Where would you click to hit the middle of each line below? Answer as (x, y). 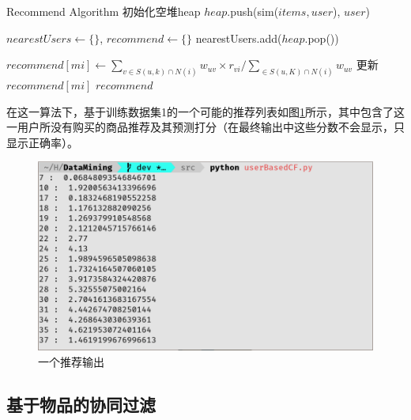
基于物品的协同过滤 (81, 404)
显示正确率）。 (42, 142)
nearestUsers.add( (239, 38)
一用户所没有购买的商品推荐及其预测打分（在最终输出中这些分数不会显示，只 (205, 127)
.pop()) (322, 38)
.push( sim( (253, 11)
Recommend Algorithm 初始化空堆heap (104, 11)
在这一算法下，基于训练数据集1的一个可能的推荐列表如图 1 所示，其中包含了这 (205, 111)
